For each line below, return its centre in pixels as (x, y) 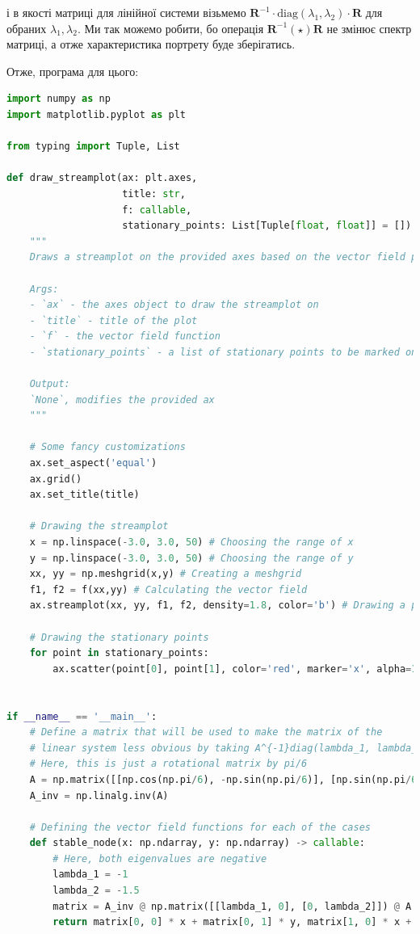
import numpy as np (59, 99)
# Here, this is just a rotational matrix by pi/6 (168, 764)
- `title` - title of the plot (113, 320)
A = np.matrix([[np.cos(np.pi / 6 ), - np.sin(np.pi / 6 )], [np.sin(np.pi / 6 (223, 779)
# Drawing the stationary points (119, 637)
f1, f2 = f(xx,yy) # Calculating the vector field (168, 589)
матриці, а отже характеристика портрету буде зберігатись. (151, 44)
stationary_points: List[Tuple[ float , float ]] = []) (267, 226)
